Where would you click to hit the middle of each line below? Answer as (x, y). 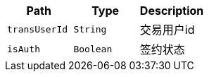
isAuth (24, 49)
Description (172, 11)
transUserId (38, 29)
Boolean (93, 49)
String (90, 29)
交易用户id (167, 30)
